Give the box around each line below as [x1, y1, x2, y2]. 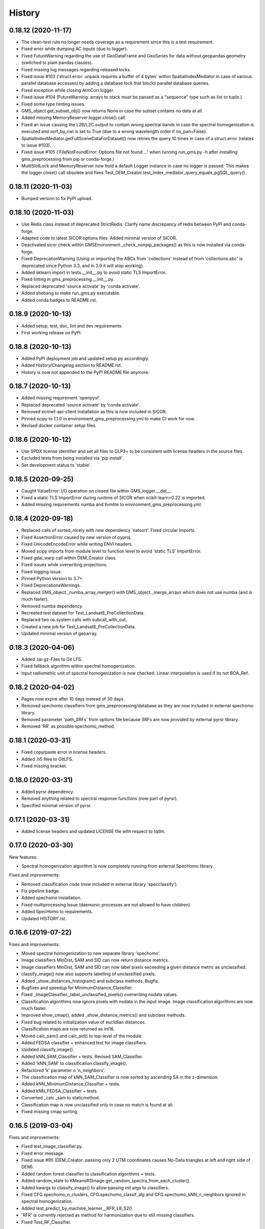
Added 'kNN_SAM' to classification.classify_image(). [21, 1060, 128, 1066]
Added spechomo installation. [21, 895, 82, 901]
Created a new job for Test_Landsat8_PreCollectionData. [21, 623, 136, 629]
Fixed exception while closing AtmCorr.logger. [21, 87, 115, 93]
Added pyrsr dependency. [21, 789, 75, 794]
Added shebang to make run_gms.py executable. [21, 290, 120, 296]
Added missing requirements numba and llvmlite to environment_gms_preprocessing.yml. [21, 501, 202, 507]
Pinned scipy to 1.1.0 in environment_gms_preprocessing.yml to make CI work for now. [21, 415, 196, 421]
